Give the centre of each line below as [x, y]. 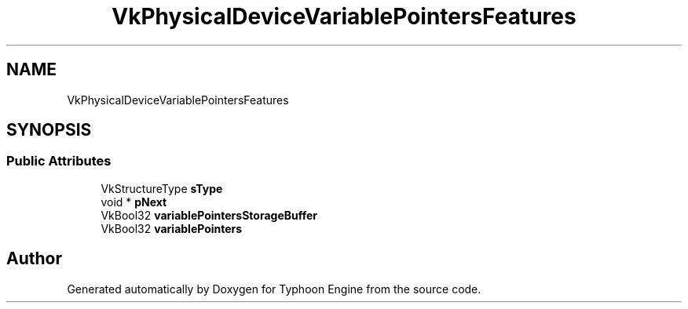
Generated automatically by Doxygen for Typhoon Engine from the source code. [274, 289]
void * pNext [134, 202]
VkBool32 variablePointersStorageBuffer [209, 215]
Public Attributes [59, 161]
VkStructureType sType [162, 188]
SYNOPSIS [49, 130]
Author [34, 259]
